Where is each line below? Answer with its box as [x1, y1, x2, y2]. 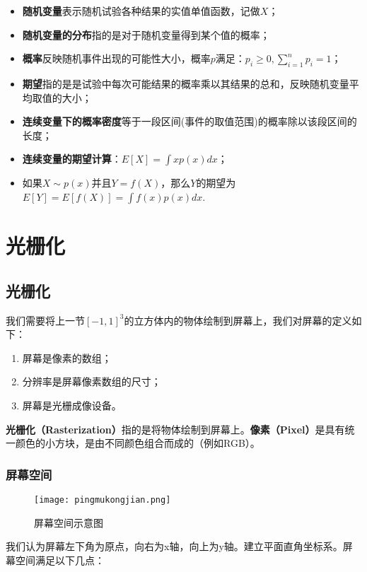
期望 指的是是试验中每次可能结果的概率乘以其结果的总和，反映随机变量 [22, 76, 349, 91]
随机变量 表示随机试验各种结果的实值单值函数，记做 [22, 4, 260, 18]
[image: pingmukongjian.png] [34, 494, 171, 505]
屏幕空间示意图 [34, 515, 103, 530]
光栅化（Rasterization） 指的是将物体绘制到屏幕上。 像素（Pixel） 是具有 [6, 421, 345, 436]
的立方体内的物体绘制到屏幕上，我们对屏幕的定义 [124, 313, 352, 327]
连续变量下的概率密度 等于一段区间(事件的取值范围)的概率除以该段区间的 [22, 114, 357, 129]
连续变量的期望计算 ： [22, 151, 122, 166]
